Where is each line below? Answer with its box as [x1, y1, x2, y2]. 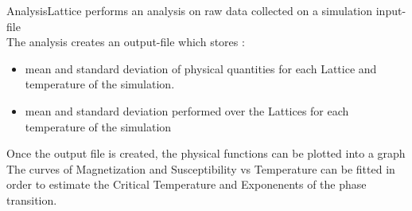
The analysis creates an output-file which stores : [6, 33, 245, 50]
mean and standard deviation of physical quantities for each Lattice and [25, 60, 377, 76]
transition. [6, 191, 57, 208]
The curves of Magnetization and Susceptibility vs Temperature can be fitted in [6, 160, 395, 177]
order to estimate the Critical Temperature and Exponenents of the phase [6, 176, 367, 193]
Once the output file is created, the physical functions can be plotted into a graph [6, 145, 406, 162]
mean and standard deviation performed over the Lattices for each [25, 102, 349, 119]
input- [375, 2, 406, 18]
